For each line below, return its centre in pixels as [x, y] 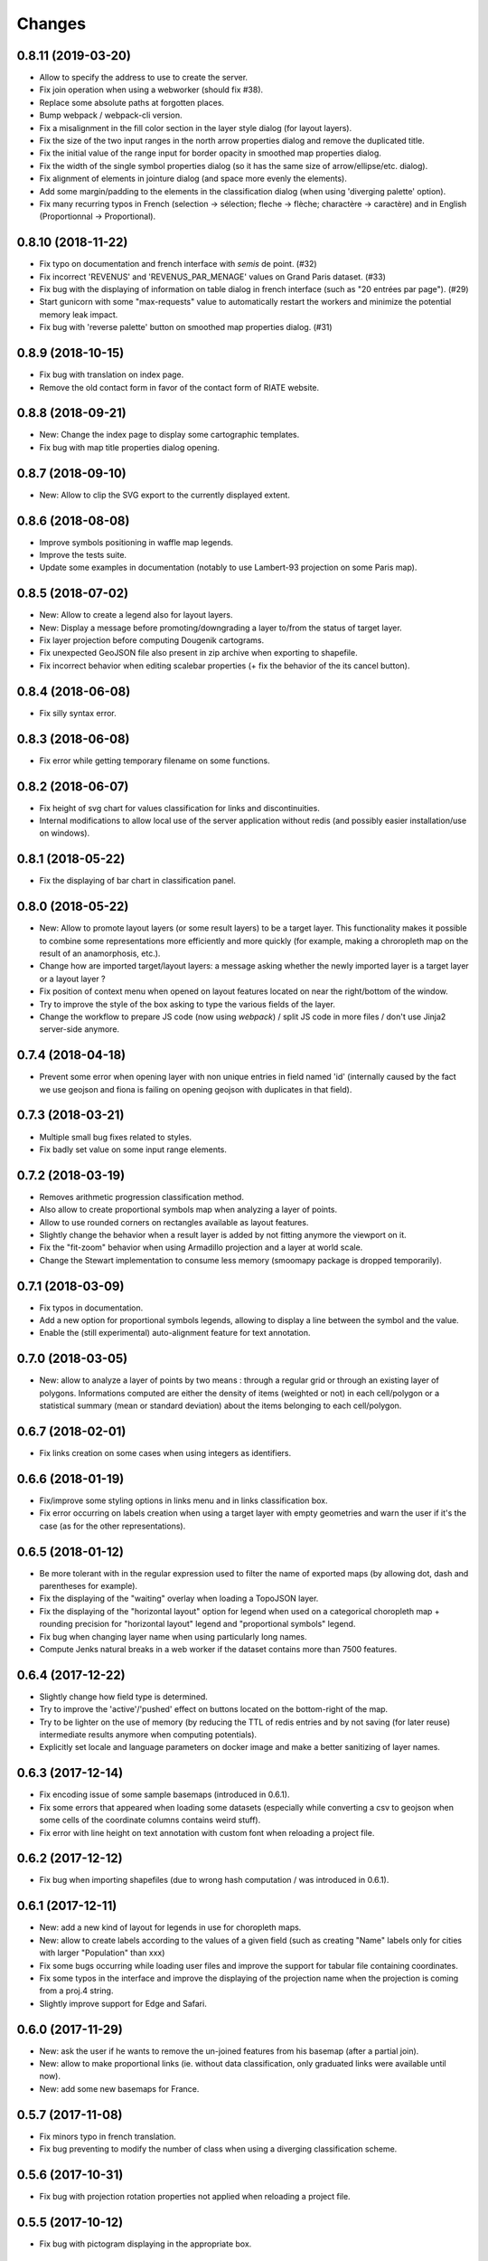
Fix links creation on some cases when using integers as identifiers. [165, 1453]
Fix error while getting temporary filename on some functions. [155, 761]
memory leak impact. [79, 314]
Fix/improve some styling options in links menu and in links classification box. [184, 1500]
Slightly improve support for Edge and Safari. [123, 2003]
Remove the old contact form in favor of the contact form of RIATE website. [179, 387]
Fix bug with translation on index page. [112, 374]
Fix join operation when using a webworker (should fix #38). [151, 90]
